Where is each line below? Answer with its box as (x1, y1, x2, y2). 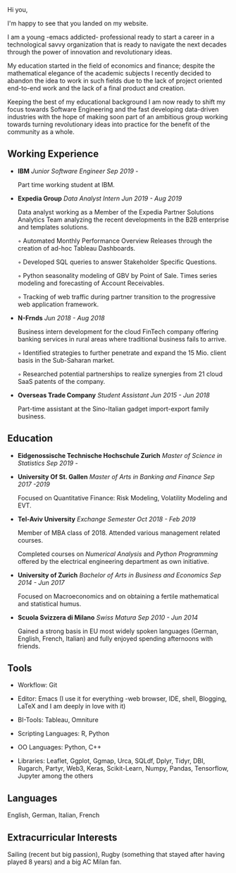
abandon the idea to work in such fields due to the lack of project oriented (7, 76, 223, 85)
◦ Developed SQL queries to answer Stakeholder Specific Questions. (17, 258, 217, 266)
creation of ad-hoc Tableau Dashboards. (17, 243, 136, 252)
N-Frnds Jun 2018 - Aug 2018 (17, 313, 105, 322)
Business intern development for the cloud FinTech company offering (17, 327, 218, 336)
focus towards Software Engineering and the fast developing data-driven (7, 105, 219, 114)
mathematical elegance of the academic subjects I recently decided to (7, 69, 211, 77)
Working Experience (7, 148, 99, 160)
